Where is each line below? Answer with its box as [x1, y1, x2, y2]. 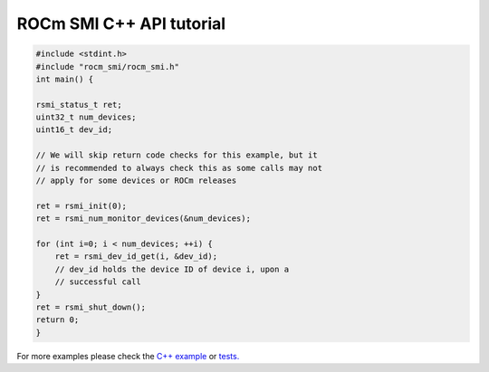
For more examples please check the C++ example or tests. [16, 350, 240, 361]
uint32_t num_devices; [35, 112, 137, 122]
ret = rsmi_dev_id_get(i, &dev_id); [54, 252, 217, 262]
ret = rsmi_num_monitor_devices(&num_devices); [35, 214, 251, 224]
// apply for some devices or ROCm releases [35, 176, 237, 186]
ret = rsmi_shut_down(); [35, 301, 147, 312]
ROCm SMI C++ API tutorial [16, 14, 226, 33]
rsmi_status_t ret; [35, 100, 122, 110]
